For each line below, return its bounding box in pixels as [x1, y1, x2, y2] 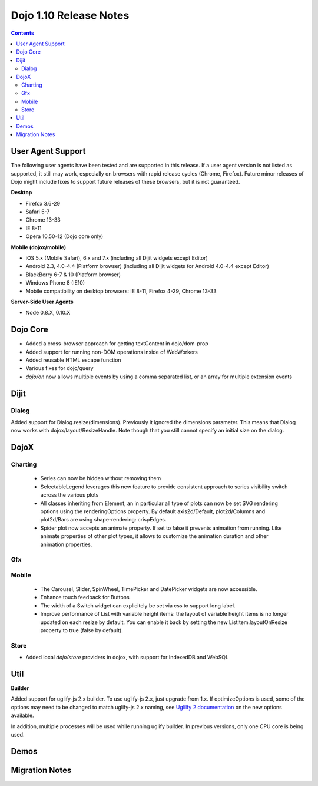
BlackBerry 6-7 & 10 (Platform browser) [25, 271, 121, 278]
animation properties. [40, 541, 92, 548]
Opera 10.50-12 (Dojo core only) [25, 233, 104, 240]
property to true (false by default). [40, 626, 123, 633]
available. [11, 712, 35, 719]
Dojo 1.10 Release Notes [11, 9, 130, 22]
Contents [11, 29, 35, 37]
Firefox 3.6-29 [25, 200, 61, 207]
